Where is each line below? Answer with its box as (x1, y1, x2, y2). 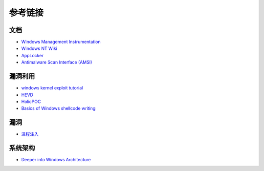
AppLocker (21, 52, 44, 58)
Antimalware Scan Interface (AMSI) (21, 59, 92, 65)
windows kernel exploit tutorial (21, 85, 83, 91)
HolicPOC (21, 98, 41, 105)
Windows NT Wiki (21, 45, 57, 51)
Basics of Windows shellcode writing (21, 106, 96, 111)
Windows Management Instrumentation (21, 39, 101, 45)
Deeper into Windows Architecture (21, 157, 91, 163)
